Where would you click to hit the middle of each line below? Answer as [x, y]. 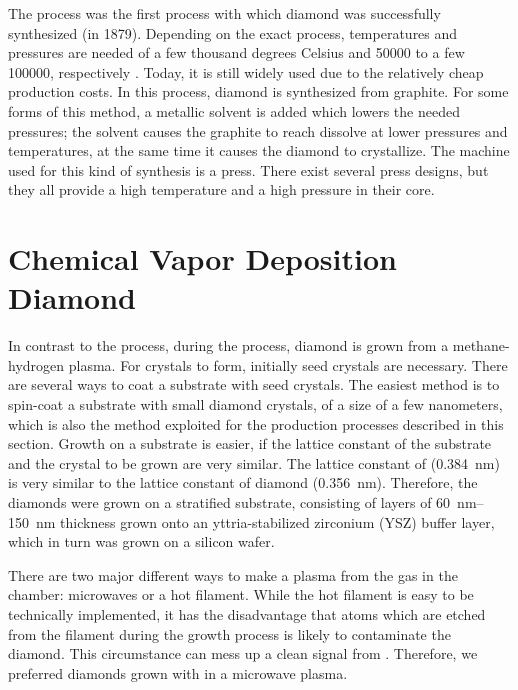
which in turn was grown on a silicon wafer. [141, 541]
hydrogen [36, 364]
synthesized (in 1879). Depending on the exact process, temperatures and [233, 32]
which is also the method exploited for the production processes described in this [256, 423]
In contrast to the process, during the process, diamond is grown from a [228, 345]
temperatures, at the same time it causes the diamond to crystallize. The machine [259, 150]
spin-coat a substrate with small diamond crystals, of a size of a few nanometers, [255, 404]
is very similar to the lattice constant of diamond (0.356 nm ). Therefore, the [243, 482]
